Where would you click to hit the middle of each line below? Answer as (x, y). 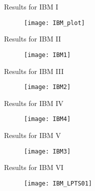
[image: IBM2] (47, 87)
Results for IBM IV (34, 103)
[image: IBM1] (47, 55)
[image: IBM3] (47, 151)
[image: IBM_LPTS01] (58, 183)
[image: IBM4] (47, 119)
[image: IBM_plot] (54, 23)
